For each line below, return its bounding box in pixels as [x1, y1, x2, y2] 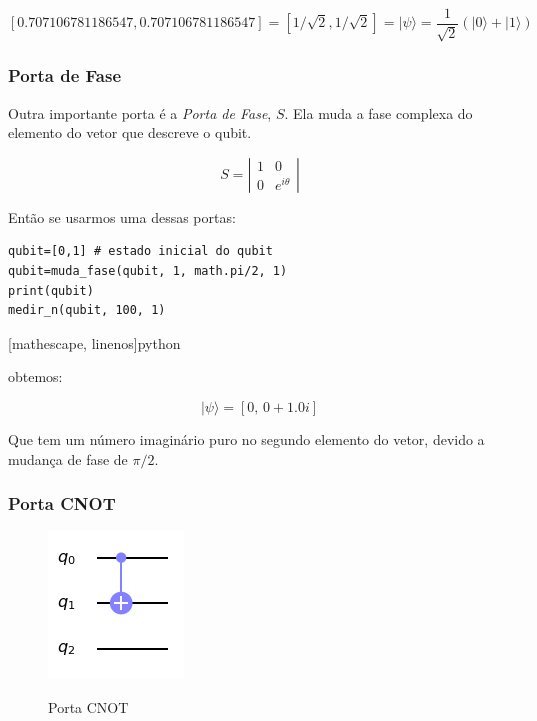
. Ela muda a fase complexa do [284, 102, 473, 123]
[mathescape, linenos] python [8, 332, 181, 353]
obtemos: [8, 366, 63, 387]
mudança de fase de [8, 448, 128, 469]
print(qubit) [8, 283, 94, 298]
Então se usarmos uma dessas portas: [8, 206, 236, 227]
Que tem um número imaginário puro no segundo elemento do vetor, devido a [8, 429, 485, 450]
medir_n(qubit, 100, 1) [8, 303, 166, 318]
